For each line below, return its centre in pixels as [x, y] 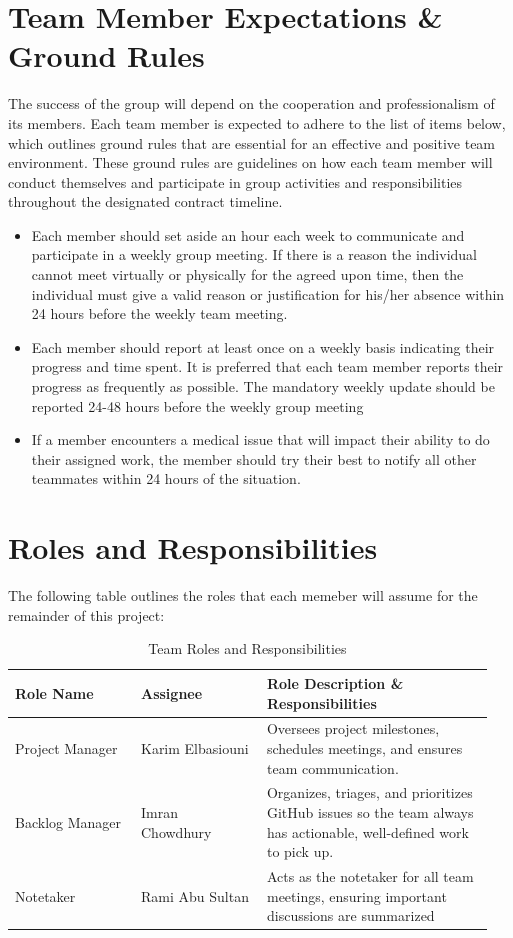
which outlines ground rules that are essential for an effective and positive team [252, 142]
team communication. [332, 767]
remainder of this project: [86, 614]
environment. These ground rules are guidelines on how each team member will [250, 162]
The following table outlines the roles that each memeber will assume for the [243, 595]
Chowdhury [176, 831]
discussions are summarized [350, 915]
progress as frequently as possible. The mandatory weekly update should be [263, 386]
